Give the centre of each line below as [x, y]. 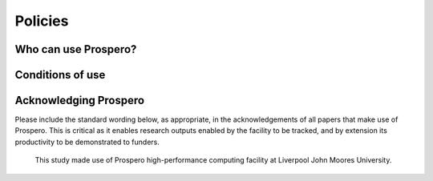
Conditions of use [60, 75]
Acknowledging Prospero [79, 101]
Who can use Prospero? [76, 49]
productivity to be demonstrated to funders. [87, 142]
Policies [42, 21]
